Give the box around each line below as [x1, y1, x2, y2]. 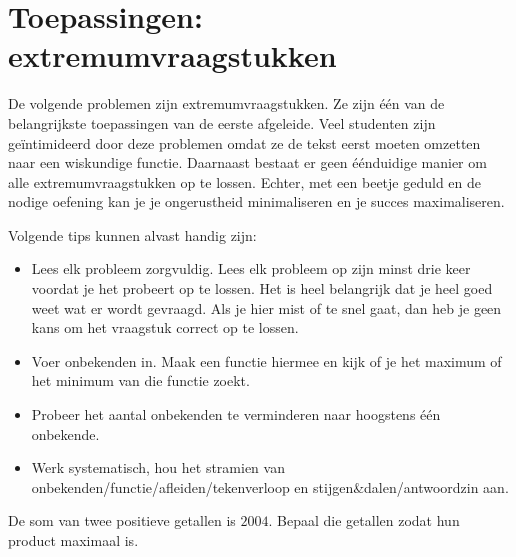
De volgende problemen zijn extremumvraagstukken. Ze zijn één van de [8, 93, 445, 114]
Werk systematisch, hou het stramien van [31, 457, 285, 478]
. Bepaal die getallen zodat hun [268, 510, 460, 531]
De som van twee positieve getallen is [8, 510, 236, 531]
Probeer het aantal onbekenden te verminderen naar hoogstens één [31, 404, 441, 425]
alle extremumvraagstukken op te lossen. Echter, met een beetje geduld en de [8, 171, 481, 192]
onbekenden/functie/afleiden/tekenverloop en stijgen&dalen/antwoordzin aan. [31, 476, 509, 497]
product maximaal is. [8, 530, 139, 550]
